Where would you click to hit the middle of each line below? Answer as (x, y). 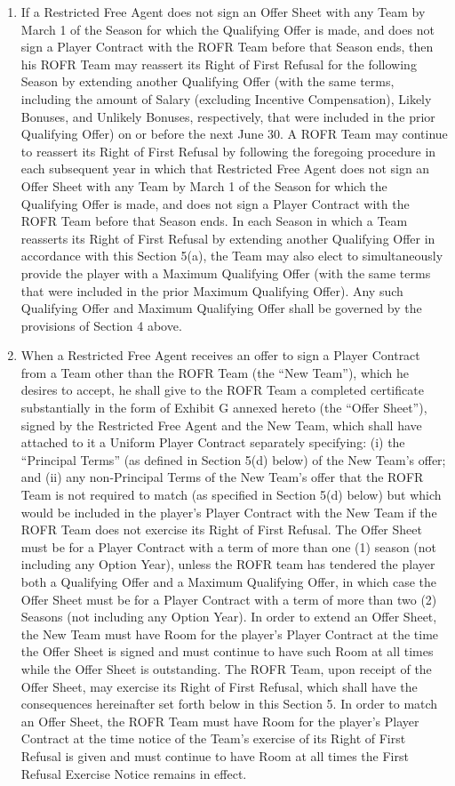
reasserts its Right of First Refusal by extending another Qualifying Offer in (228, 238)
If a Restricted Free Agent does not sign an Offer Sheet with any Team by (223, 12)
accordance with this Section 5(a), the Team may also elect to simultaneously (232, 256)
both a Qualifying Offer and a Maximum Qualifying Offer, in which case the (229, 581)
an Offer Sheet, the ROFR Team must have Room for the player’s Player (220, 721)
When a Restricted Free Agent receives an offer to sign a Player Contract (220, 355)
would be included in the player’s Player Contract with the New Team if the (229, 512)
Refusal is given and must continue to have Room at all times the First (215, 755)
